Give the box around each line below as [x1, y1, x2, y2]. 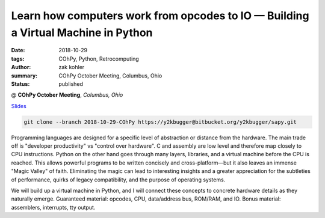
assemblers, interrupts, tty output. [11, 204, 96, 211]
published [58, 80, 84, 87]
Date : [11, 47, 25, 54]
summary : [11, 72, 38, 79]
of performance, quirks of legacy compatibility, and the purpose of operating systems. [11, 176, 226, 183]
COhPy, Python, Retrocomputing [58, 55, 140, 62]
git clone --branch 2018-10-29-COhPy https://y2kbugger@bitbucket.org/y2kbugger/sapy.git [23, 118, 297, 126]
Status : [11, 80, 30, 87]
